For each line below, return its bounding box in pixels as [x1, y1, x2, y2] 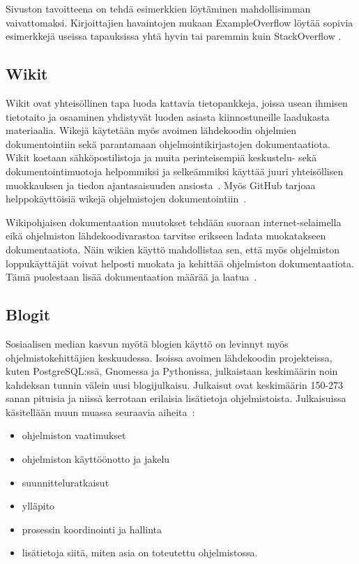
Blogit [6, 304, 51, 325]
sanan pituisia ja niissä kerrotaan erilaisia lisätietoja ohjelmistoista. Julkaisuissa [6, 391, 346, 406]
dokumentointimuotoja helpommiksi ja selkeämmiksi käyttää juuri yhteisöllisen [6, 163, 344, 178]
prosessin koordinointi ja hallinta [22, 521, 162, 536]
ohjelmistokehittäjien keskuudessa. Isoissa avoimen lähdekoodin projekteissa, [6, 350, 333, 364]
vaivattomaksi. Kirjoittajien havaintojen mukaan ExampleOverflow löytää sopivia [6, 15, 353, 29]
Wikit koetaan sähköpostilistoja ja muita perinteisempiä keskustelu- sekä [6, 150, 317, 165]
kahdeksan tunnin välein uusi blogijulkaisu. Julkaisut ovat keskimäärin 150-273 [6, 377, 344, 392]
